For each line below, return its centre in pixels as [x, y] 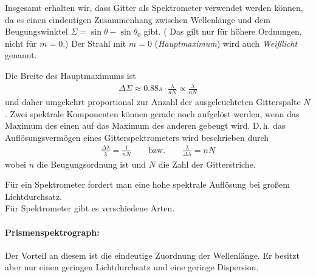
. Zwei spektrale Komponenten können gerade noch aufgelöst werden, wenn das [152, 113]
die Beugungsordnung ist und [91, 164]
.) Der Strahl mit [94, 43]
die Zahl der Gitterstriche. [207, 164]
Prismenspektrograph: [52, 232]
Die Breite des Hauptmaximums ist [70, 75]
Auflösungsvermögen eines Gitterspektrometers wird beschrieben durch [137, 137]
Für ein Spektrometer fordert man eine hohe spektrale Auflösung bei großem [147, 184]
